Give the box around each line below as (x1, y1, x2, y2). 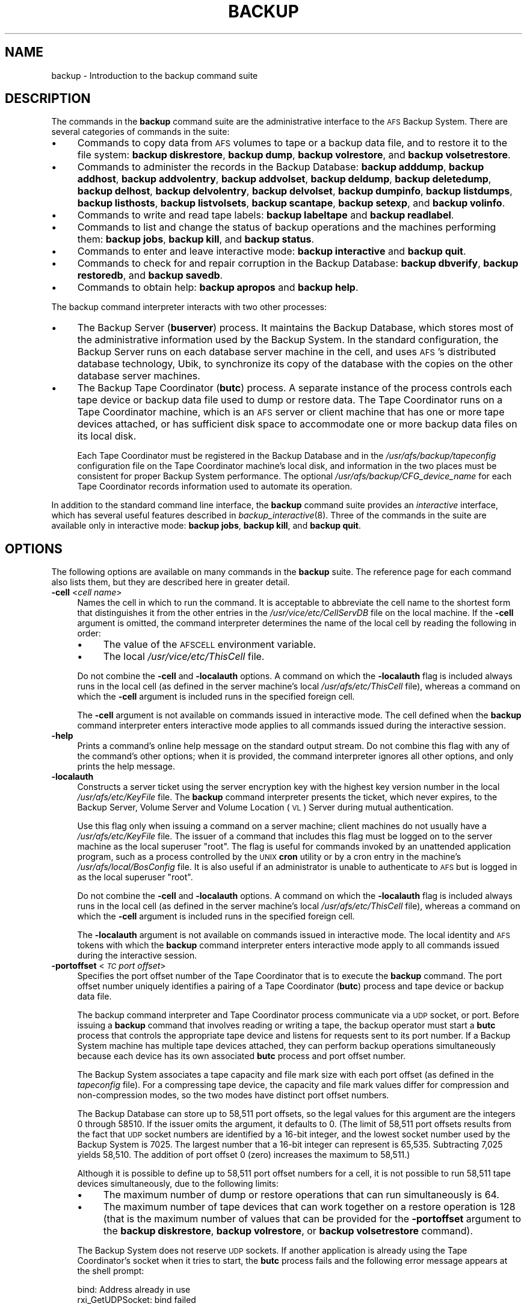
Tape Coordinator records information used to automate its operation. (77, 481, 353, 492)
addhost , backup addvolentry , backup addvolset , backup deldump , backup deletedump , (77, 173, 492, 185)
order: (77, 628, 101, 639)
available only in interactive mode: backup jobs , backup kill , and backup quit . (51, 520, 361, 531)
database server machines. (77, 370, 200, 382)
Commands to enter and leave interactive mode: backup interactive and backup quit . (77, 245, 466, 258)
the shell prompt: (77, 1266, 144, 1276)
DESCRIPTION (5, 91, 91, 107)
